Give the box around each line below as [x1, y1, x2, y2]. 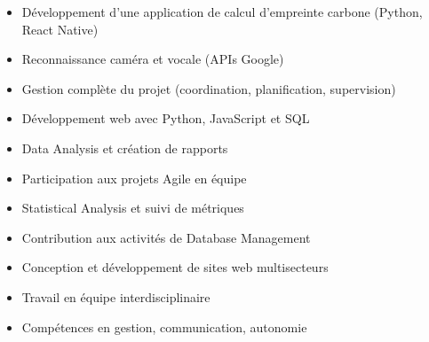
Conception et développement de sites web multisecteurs [21, 258, 329, 276]
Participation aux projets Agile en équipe [21, 168, 247, 187]
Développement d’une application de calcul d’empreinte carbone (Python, [21, 3, 423, 20]
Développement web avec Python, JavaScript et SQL [21, 109, 310, 128]
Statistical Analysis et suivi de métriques [21, 198, 244, 217]
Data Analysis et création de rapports [21, 138, 228, 157]
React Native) [21, 19, 99, 38]
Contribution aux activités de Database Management [21, 228, 311, 246]
